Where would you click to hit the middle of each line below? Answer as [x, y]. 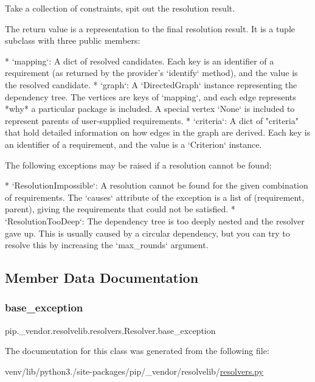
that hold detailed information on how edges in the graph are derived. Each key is [158, 132]
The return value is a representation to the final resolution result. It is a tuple [150, 28]
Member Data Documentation [102, 278]
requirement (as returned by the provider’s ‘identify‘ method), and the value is [151, 73]
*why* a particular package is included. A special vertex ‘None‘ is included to [150, 109]
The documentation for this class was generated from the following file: [137, 351]
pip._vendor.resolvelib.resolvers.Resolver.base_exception [110, 330]
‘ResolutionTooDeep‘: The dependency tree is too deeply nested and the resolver [155, 221]
